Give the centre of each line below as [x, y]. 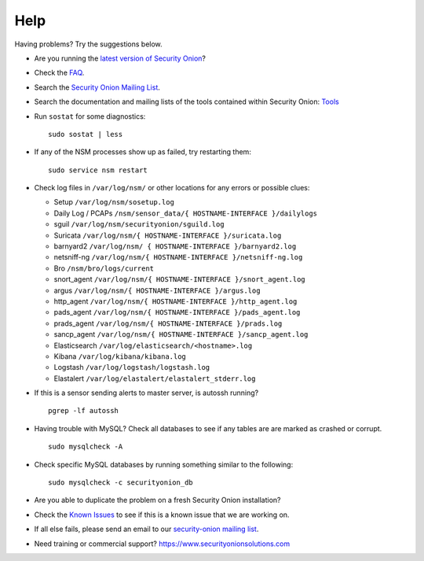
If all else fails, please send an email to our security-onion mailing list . [146, 529]
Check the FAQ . [59, 73]
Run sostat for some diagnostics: [90, 116]
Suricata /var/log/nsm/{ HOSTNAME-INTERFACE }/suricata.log [168, 235]
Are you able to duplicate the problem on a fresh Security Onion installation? [157, 500]
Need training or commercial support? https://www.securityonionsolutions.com [162, 544]
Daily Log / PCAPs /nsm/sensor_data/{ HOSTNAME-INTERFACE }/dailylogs [186, 213]
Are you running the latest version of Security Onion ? [120, 58]
